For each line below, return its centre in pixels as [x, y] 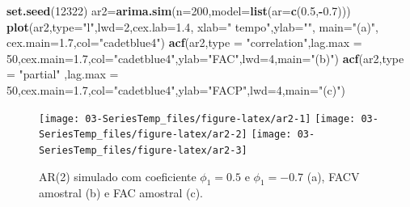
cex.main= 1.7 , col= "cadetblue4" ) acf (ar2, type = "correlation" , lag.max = [184, 42]
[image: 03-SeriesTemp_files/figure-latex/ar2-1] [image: [197, 118]
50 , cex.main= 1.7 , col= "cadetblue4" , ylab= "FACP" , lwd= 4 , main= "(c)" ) [176, 89]
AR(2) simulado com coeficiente [118, 176]
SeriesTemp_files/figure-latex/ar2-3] [143, 150]
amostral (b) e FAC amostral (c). [121, 193]
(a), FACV [333, 176]
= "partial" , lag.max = [63, 74]
